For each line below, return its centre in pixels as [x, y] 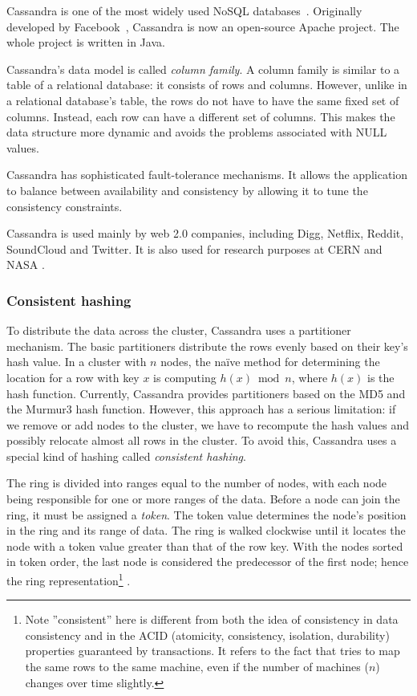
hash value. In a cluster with [77, 362]
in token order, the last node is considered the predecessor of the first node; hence [208, 562]
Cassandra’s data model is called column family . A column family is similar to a [203, 69]
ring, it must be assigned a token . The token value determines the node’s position [206, 514]
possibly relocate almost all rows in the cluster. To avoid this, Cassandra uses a [202, 440]
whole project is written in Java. [86, 42]
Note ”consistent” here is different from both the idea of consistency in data [212, 619]
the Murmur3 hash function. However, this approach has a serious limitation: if [201, 409]
